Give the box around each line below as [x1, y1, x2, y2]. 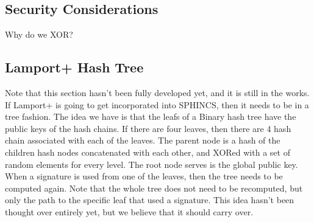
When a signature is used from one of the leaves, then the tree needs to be [5, 170, 283, 182]
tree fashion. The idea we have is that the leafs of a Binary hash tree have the [5, 110, 296, 123]
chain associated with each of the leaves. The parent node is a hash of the [5, 134, 280, 147]
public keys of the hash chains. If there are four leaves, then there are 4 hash [5, 122, 291, 134]
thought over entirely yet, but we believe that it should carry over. [5, 205, 254, 218]
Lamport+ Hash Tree [5, 58, 144, 77]
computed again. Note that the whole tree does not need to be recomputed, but [5, 181, 303, 194]
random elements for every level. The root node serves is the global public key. [5, 158, 298, 170]
